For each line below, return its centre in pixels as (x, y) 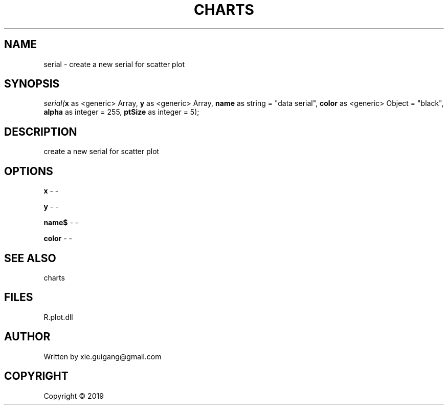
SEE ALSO (30, 258)
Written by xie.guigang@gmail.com (103, 356)
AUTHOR (27, 337)
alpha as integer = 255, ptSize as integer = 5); (121, 112)
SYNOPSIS (32, 84)
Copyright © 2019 (74, 396)
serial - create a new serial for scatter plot (114, 64)
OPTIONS (29, 171)
